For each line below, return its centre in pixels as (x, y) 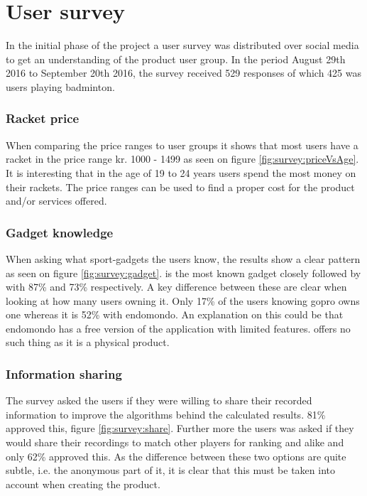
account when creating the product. (83, 484)
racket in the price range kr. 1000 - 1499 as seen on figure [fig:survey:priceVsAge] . (182, 159)
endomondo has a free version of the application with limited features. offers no (178, 328)
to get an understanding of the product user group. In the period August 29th (176, 59)
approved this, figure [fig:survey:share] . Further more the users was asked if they (180, 428)
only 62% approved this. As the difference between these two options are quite (176, 456)
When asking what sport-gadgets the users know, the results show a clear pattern (183, 258)
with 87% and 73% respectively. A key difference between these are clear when (176, 287)
